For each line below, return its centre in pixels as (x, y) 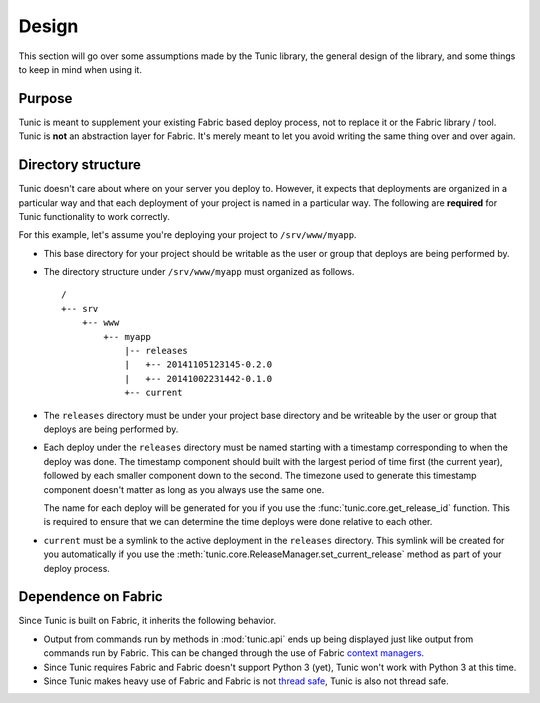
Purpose (45, 98)
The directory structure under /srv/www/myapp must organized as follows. (199, 272)
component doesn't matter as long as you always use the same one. (184, 489)
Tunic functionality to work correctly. (94, 216)
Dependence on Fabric (91, 596)
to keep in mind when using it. (80, 69)
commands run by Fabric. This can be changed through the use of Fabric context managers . (234, 653)
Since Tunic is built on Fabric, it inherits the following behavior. (147, 621)
